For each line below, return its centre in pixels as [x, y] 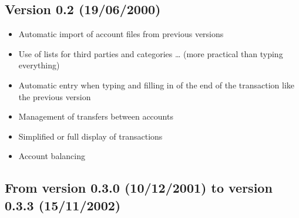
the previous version [55, 96]
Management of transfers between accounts [96, 116]
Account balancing [52, 156]
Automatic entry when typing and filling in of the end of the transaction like [156, 85]
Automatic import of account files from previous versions [121, 34]
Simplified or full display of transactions [90, 136]
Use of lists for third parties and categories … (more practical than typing [151, 53]
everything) [39, 65]
